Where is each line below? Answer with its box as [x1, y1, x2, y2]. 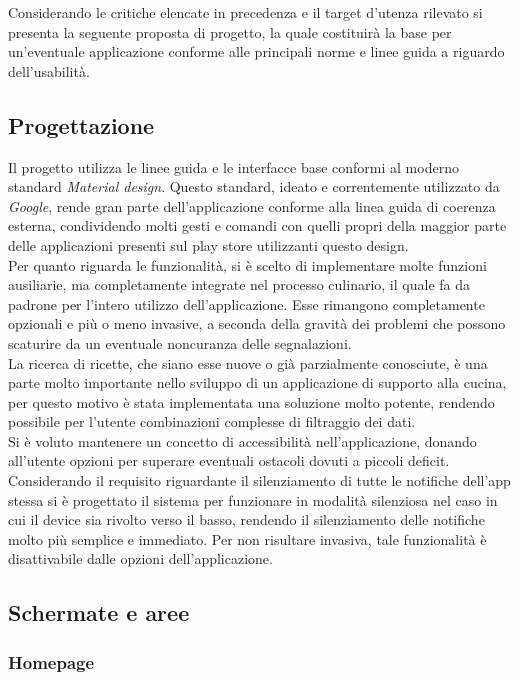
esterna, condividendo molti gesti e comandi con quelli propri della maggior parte [8, 215, 507, 236]
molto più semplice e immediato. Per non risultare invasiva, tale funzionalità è [8, 528, 487, 549]
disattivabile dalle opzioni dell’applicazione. [8, 548, 273, 569]
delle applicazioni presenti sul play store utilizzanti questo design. [8, 234, 409, 255]
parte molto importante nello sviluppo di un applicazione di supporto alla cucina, [8, 372, 507, 393]
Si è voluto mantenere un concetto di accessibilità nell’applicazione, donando [8, 430, 477, 451]
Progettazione [8, 109, 155, 140]
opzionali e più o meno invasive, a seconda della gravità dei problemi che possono [8, 313, 506, 334]
